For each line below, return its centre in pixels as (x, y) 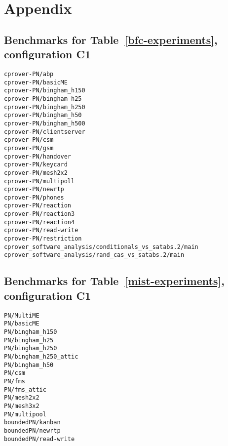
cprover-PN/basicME (36, 82)
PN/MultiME (22, 315)
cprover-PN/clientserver (45, 132)
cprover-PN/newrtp (34, 189)
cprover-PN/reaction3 (39, 214)
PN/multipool (25, 414)
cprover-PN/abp (29, 74)
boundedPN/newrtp (32, 430)
